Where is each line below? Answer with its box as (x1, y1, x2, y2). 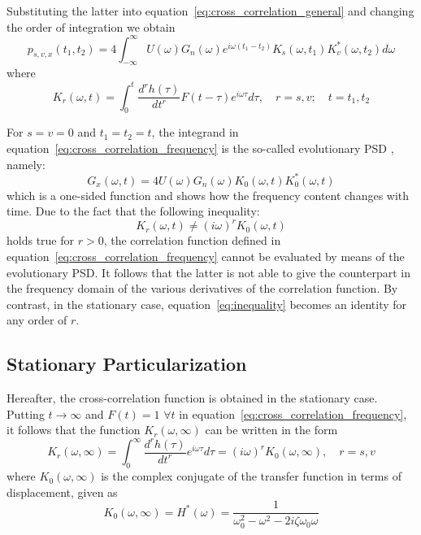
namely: (7, 155, 46, 172)
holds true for (7, 232, 75, 249)
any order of (7, 311, 67, 328)
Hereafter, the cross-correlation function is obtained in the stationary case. (7, 389, 378, 407)
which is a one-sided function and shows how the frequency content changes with (7, 186, 410, 203)
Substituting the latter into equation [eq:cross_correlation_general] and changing (7, 2, 414, 19)
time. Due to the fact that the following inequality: (7, 202, 260, 220)
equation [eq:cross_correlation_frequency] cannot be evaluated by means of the (7, 247, 405, 264)
